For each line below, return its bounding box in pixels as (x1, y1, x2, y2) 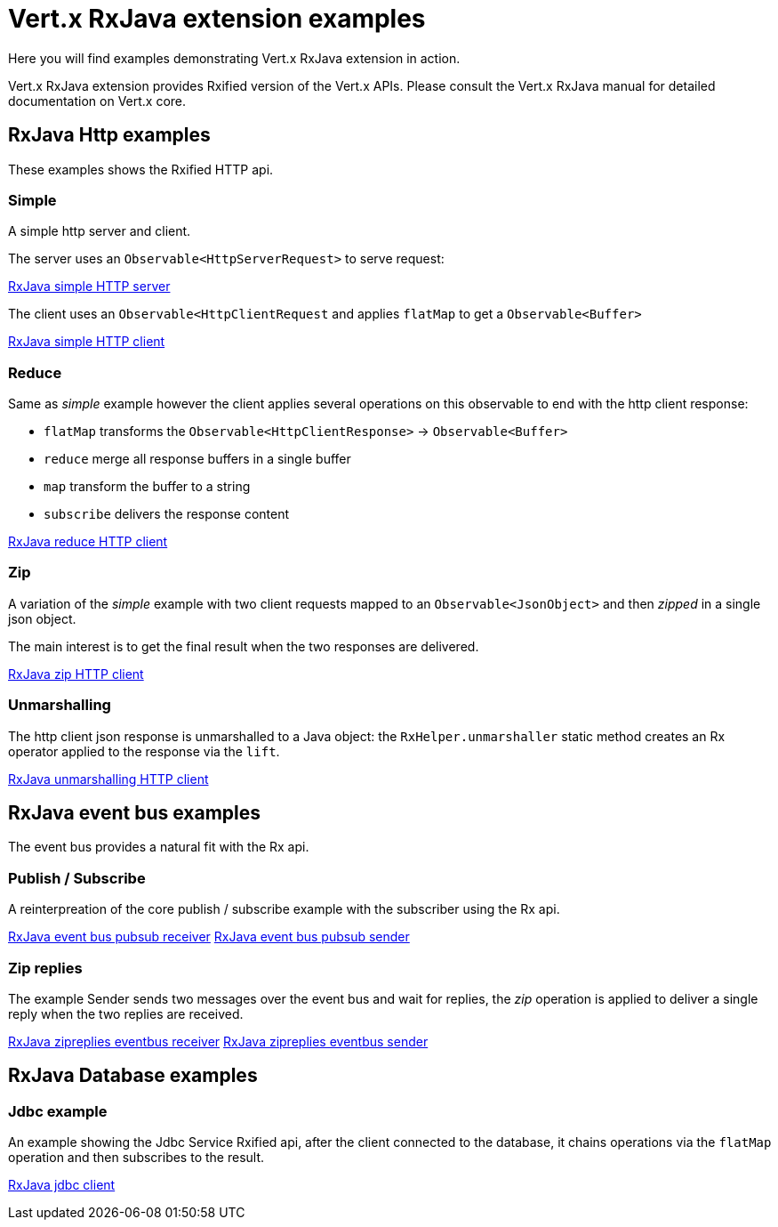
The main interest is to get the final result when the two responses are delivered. (8, 638, 479, 654)
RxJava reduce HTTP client (8, 534, 168, 550)
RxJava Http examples (8, 124, 211, 147)
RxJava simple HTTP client (8, 334, 165, 350)
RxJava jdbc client (8, 1177, 116, 1193)
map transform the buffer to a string (44, 479, 251, 495)
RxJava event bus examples (8, 802, 261, 825)
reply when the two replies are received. (8, 1005, 244, 1021)
